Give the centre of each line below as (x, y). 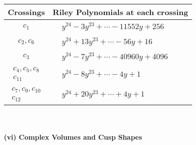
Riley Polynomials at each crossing (120, 12)
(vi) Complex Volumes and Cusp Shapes (73, 137)
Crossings (26, 12)
